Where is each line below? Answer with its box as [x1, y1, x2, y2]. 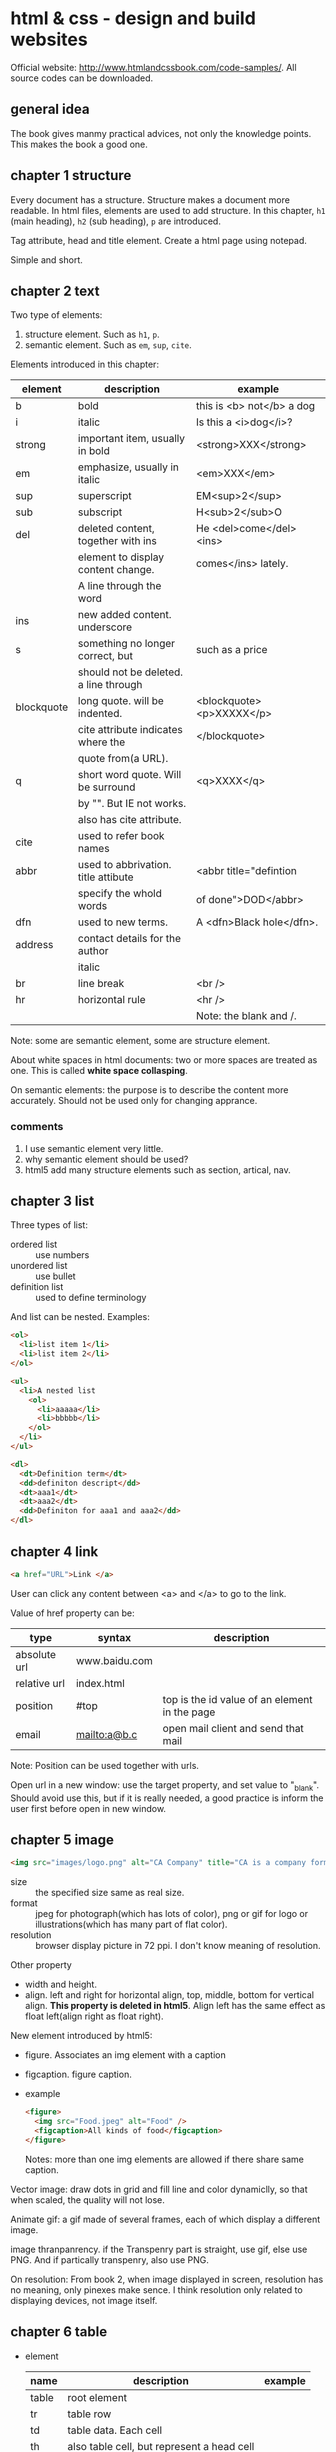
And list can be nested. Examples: [10, 1311, 150, 1323]
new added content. [78, 608, 172, 622]
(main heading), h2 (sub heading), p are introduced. [10, 215, 222, 227]
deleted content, [78, 522, 155, 536]
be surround [78, 780, 136, 794]
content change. [78, 563, 155, 577]
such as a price [195, 643, 268, 657]
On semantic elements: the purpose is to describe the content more [10, 1084, 289, 1096]
